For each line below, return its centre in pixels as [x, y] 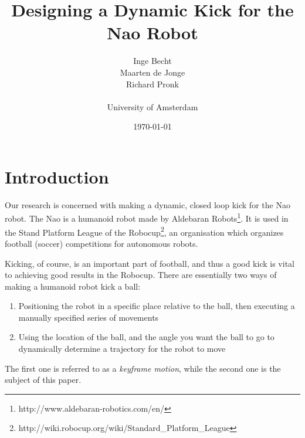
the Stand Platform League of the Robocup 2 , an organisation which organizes [144, 231]
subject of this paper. [43, 380]
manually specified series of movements [89, 317]
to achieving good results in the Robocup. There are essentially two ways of [141, 275]
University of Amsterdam [152, 106]
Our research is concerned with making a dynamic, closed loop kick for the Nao [148, 204]
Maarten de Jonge [152, 72]
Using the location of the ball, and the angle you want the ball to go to [146, 337]
